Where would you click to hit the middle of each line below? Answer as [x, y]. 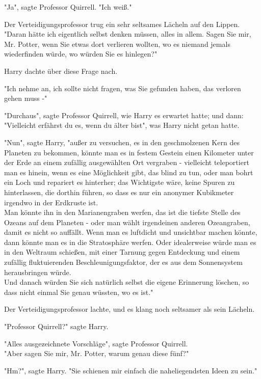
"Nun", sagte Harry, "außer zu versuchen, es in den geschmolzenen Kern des [122, 142]
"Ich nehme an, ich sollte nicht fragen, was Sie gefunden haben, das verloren [123, 88]
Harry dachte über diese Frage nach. [61, 71]
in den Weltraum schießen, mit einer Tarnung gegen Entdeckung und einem [122, 252]
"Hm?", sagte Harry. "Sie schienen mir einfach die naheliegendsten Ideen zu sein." [131, 370]
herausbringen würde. [38, 272]
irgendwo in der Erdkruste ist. [51, 202]
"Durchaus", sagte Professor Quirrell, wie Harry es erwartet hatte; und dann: [124, 115]
